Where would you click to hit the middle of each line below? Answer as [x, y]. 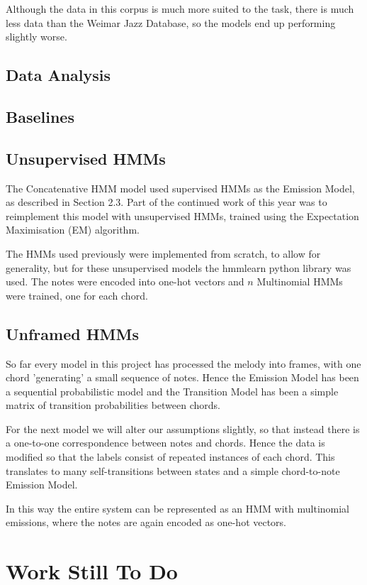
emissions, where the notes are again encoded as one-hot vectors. [146, 522]
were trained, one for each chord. [77, 295]
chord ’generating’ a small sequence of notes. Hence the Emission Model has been [182, 377]
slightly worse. [36, 37]
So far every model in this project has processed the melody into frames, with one [183, 363]
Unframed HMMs [73, 333]
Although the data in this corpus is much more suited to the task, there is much [180, 9]
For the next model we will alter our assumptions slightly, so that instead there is [183, 428]
